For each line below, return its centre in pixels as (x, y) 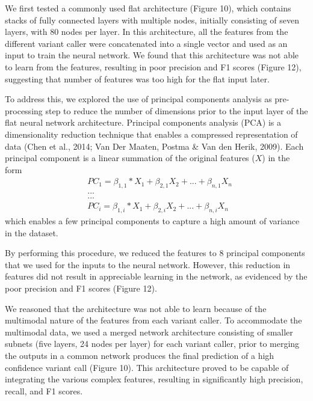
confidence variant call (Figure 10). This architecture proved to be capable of (147, 367)
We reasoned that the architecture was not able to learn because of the (136, 308)
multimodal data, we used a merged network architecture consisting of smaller (149, 332)
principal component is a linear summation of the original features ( (130, 158)
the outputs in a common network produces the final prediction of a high (140, 355)
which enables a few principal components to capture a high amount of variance (152, 221)
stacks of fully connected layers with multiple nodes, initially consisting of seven (152, 20)
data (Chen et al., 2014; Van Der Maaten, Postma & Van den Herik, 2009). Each (154, 146)
